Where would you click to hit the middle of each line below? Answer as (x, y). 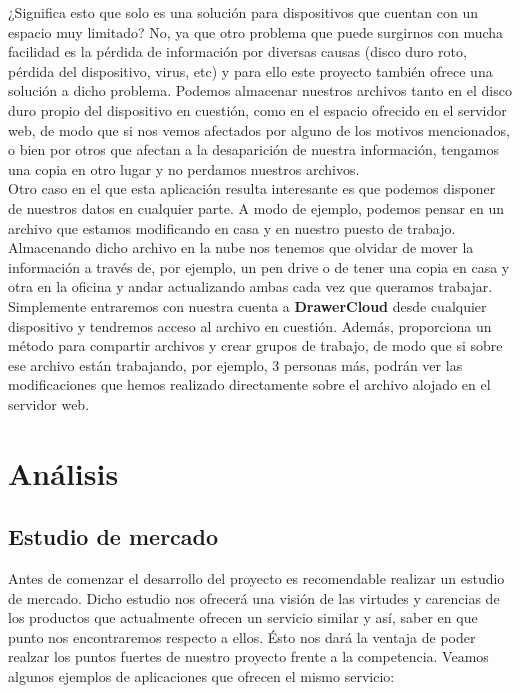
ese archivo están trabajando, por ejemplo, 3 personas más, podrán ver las (235, 364)
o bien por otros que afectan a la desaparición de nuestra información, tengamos (253, 149)
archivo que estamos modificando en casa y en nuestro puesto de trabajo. (232, 227)
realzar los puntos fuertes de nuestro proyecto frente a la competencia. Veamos (248, 656)
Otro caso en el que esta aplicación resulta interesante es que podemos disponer (252, 188)
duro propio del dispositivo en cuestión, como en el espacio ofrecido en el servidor (257, 109)
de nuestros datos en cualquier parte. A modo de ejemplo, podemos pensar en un (256, 207)
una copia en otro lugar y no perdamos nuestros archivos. (184, 168)
